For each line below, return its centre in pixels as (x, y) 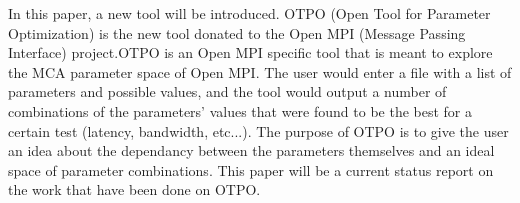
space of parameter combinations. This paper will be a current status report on (251, 169)
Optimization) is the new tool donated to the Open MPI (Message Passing (237, 32)
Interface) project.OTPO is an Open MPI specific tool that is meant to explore (250, 52)
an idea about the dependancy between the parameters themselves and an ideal (251, 150)
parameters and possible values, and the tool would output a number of (227, 91)
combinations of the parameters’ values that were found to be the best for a (240, 110)
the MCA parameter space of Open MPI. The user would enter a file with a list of (260, 71)
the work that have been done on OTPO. (134, 189)
